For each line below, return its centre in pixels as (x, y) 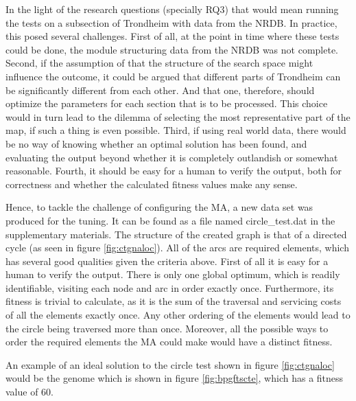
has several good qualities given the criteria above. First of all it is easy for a (167, 261)
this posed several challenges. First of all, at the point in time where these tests (173, 36)
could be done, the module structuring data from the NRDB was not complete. (172, 49)
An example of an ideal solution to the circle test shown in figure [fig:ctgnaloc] (170, 364)
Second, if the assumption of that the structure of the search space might (159, 63)
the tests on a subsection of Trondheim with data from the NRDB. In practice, (171, 22)
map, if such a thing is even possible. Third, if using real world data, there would (176, 130)
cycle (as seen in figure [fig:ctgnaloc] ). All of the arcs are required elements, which (177, 248)
